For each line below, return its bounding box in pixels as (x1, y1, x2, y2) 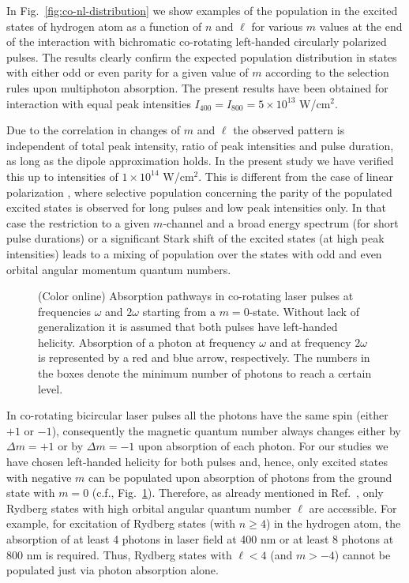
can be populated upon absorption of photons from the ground (88, 468, 392, 485)
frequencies (38, 303, 92, 319)
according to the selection (265, 64, 389, 81)
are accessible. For (309, 499, 397, 516)
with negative (6, 468, 72, 485)
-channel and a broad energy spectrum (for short (163, 214, 399, 231)
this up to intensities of (6, 167, 118, 184)
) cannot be (334, 546, 391, 562)
